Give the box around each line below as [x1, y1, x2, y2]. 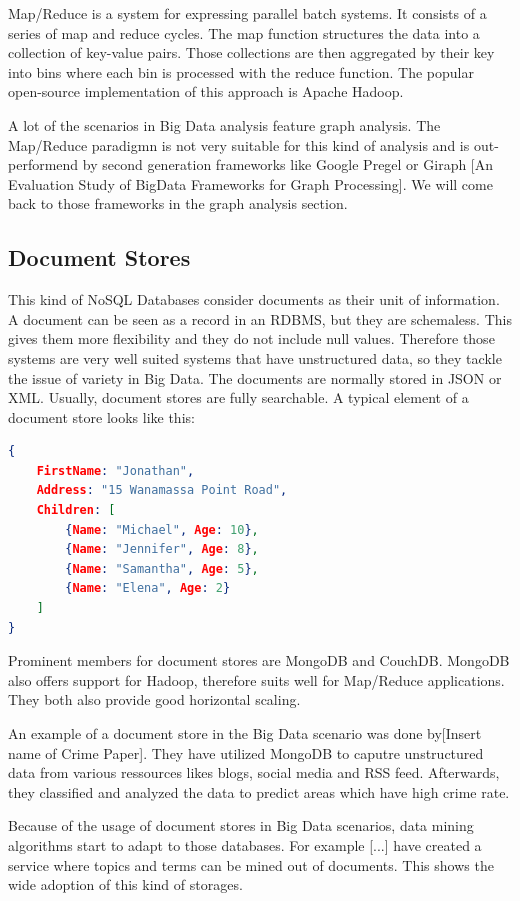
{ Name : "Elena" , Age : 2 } [65, 581, 231, 596]
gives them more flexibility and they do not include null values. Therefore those [8, 328, 495, 349]
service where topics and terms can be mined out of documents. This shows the [8, 854, 494, 875]
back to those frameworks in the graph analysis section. [8, 193, 348, 214]
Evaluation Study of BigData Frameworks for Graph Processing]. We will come [8, 173, 493, 194]
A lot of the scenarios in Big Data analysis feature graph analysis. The [8, 114, 441, 135]
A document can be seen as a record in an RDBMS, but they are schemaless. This [8, 308, 512, 329]
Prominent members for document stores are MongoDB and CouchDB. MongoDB [8, 650, 510, 671]
